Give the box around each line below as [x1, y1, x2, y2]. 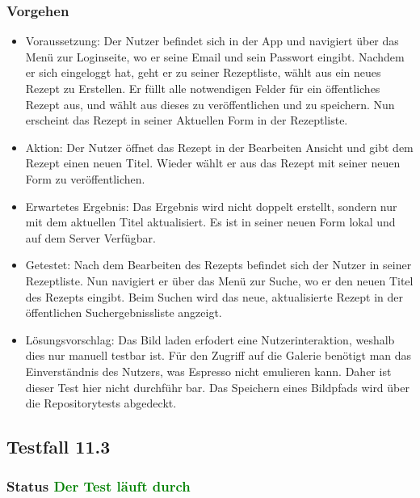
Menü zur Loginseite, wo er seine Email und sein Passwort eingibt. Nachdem [25, 48, 405, 65]
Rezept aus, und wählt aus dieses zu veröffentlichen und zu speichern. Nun [25, 95, 395, 112]
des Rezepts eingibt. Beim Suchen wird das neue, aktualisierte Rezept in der [25, 288, 404, 305]
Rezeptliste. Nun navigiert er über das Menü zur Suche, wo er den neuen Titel [25, 272, 414, 289]
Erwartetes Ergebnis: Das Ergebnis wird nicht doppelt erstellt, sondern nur [25, 197, 397, 214]
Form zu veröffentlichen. [25, 170, 145, 187]
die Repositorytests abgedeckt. [25, 395, 177, 411]
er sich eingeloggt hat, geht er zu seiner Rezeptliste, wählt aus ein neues [25, 64, 381, 81]
